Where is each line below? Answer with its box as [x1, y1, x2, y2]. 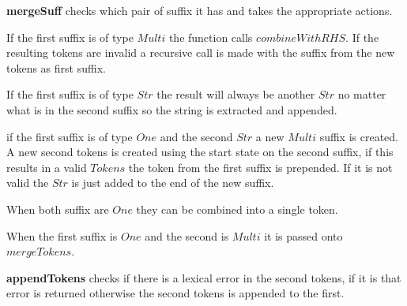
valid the [6, 174, 49, 191]
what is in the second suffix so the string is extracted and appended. [6, 101, 337, 118]
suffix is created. [319, 128, 398, 144]
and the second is [145, 227, 229, 244]
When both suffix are [6, 200, 109, 217]
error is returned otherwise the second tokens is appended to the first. [6, 285, 345, 301]
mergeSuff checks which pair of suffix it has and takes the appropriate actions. [6, 2, 393, 18]
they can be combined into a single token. [136, 200, 338, 217]
